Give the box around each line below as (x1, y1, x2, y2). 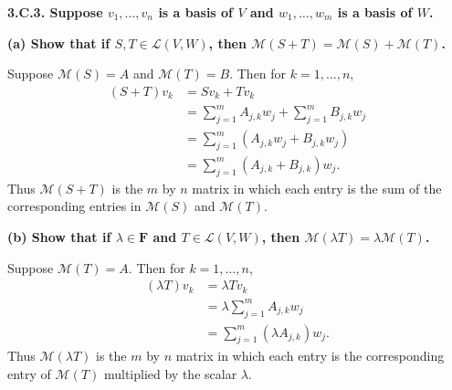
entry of (7, 364, 51, 383)
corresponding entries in (7, 196, 142, 216)
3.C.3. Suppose (7, 3, 103, 21)
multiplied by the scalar (103, 364, 237, 383)
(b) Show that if (7, 227, 111, 246)
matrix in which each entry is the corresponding (175, 346, 445, 365)
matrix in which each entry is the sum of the (192, 178, 442, 197)
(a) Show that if (7, 33, 110, 52)
